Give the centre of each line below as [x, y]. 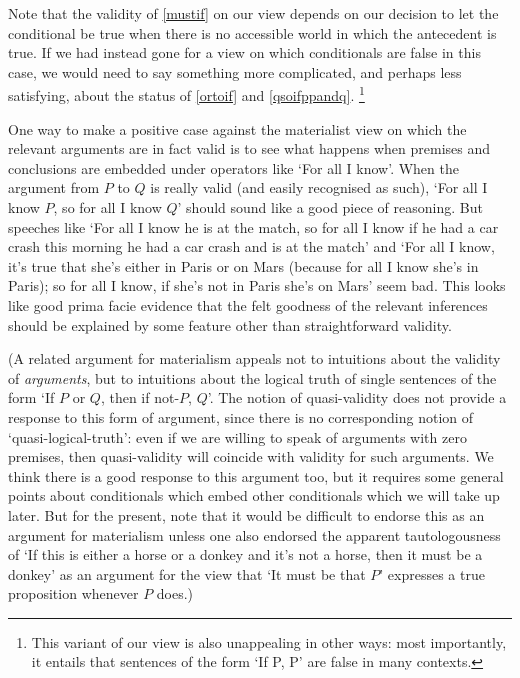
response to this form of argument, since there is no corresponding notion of [241, 416]
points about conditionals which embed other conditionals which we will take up [254, 495]
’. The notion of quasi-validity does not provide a [357, 397]
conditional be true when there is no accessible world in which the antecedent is [252, 32]
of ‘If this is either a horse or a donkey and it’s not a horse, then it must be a [245, 554]
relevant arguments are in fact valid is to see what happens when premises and [249, 148]
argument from [54, 187]
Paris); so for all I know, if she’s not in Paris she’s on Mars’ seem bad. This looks [257, 285]
